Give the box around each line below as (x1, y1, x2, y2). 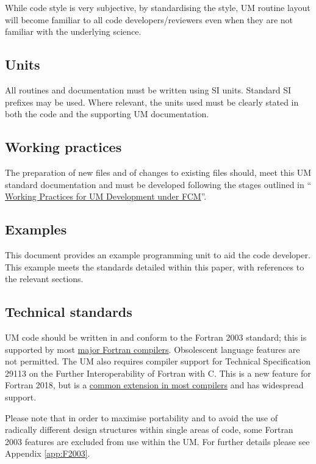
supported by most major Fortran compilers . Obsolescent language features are (5, 343, 300, 355)
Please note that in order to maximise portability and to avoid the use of (5, 411, 278, 424)
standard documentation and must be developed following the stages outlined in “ (5, 178, 312, 190)
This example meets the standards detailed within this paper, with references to (5, 260, 304, 273)
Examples (5, 220, 67, 239)
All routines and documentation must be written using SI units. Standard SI (5, 83, 292, 96)
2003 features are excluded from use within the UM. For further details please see (5, 435, 310, 448)
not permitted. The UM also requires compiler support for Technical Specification (5, 355, 311, 368)
